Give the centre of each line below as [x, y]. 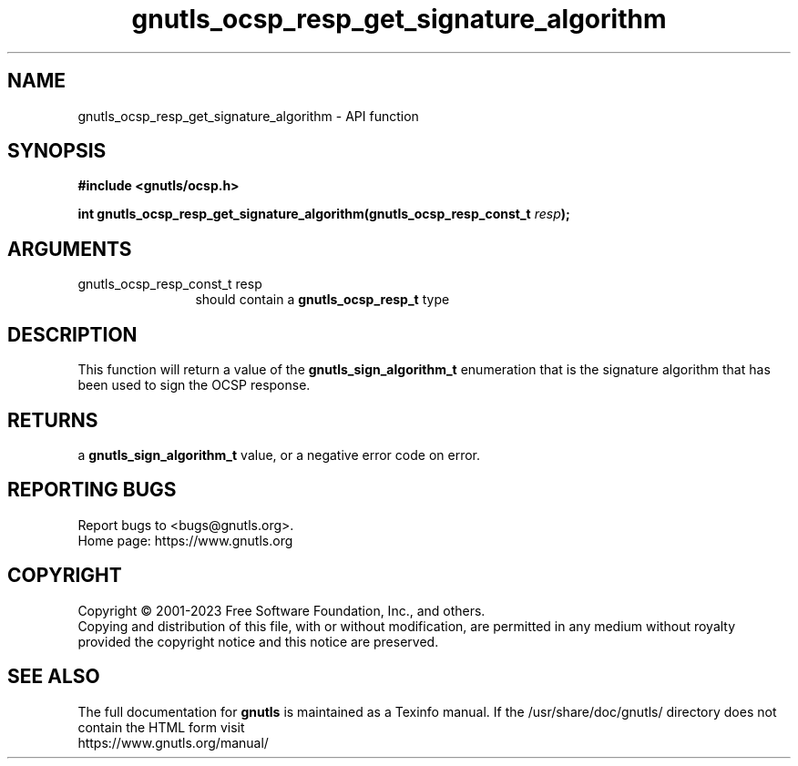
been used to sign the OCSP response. [194, 385]
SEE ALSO [54, 677]
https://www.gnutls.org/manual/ [173, 742]
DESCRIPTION [72, 334]
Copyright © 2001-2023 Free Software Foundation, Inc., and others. [281, 610]
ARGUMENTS [70, 249]
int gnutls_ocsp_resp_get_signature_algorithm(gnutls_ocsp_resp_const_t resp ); [324, 214]
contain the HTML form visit [161, 727]
